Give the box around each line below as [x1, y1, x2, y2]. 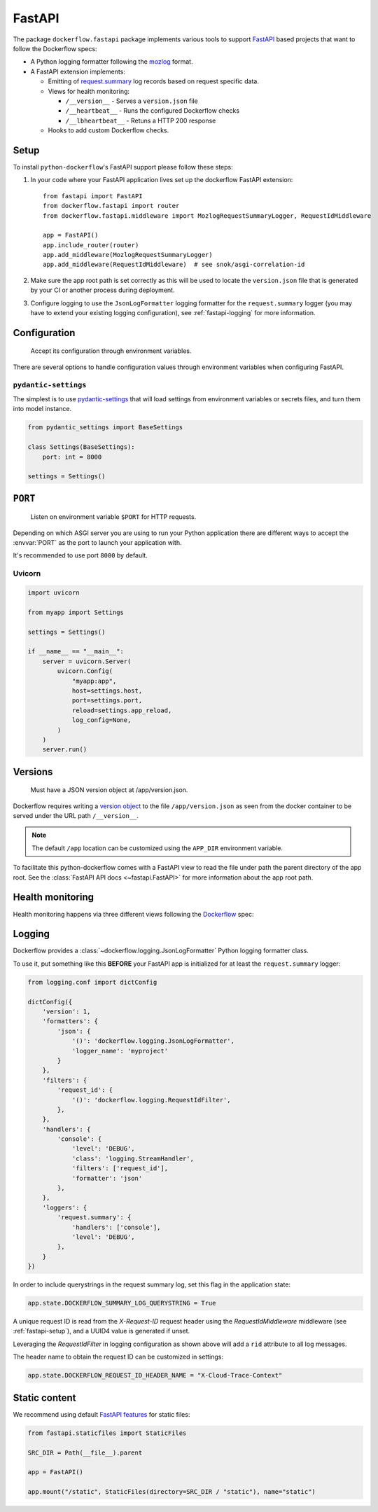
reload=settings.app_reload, [71, 706, 172, 714]
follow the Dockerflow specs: [13, 44, 97, 53]
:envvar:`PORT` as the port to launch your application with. [13, 539, 182, 547]
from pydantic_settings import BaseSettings [27, 424, 183, 431]
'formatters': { [42, 1018, 98, 1025]
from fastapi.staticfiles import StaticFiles [27, 1429, 187, 1437]
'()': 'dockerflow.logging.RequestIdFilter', [71, 1096, 231, 1104]
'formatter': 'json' [71, 1174, 143, 1182]
